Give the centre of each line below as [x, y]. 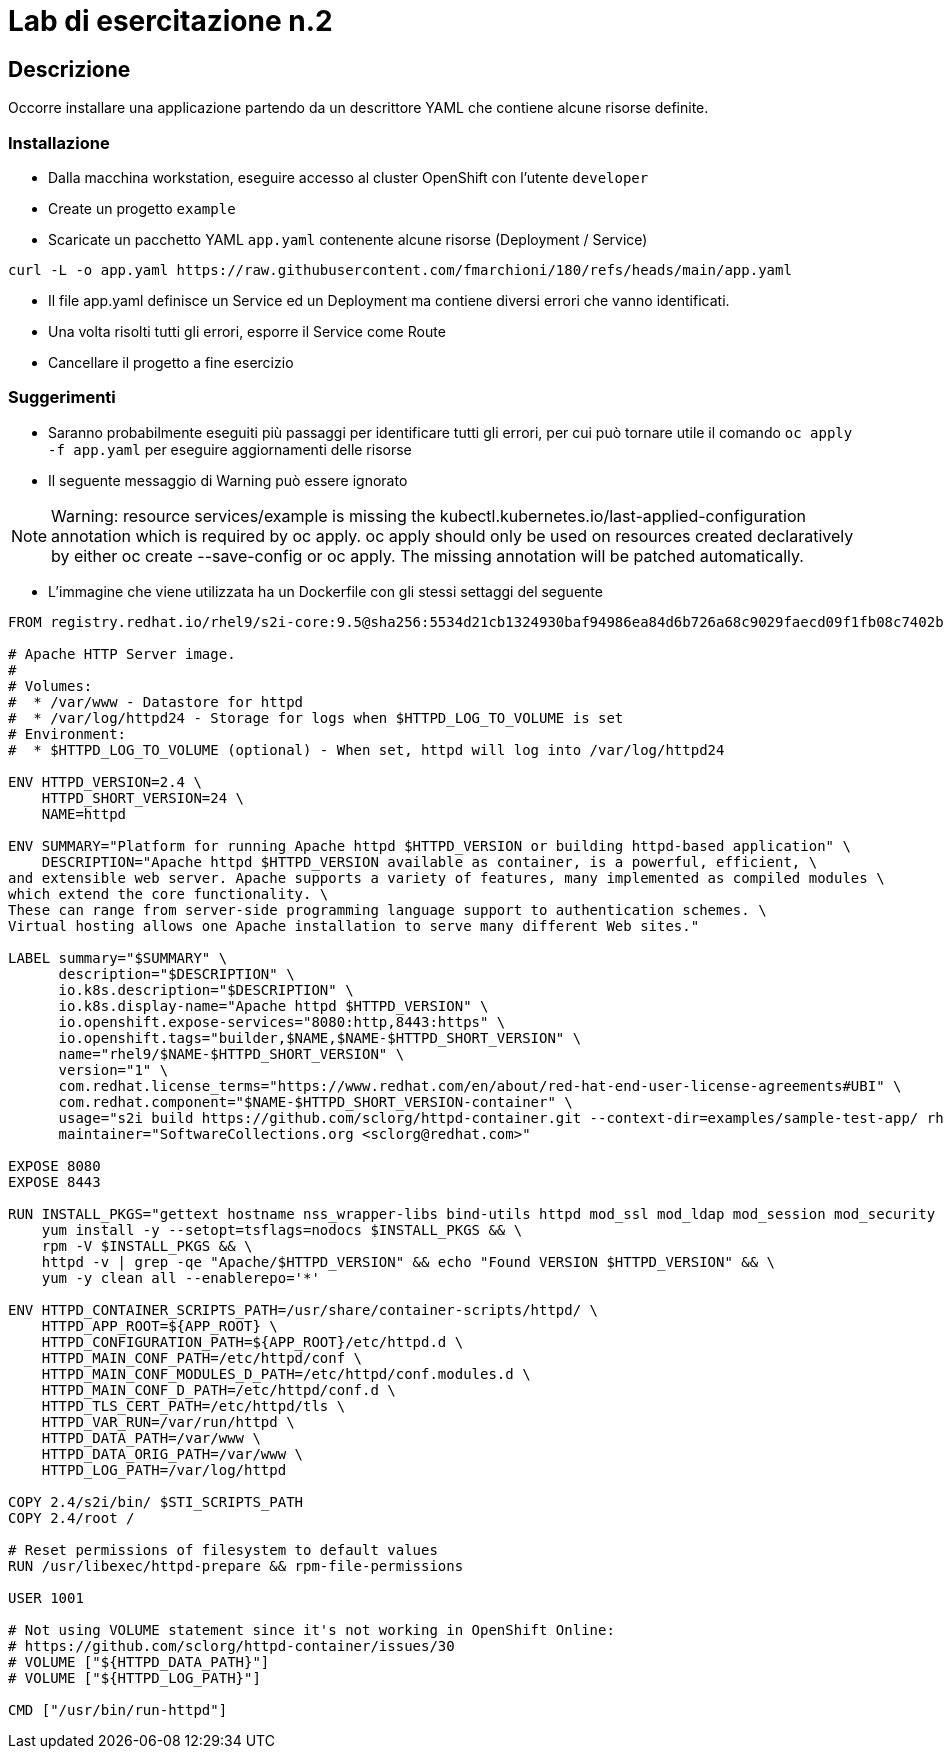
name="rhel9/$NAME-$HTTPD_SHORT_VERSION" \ [231, 1053]
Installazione [59, 142]
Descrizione [69, 69]
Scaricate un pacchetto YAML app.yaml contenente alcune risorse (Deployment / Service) [348, 239]
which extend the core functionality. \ [168, 893]
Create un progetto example [142, 208]
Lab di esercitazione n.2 [170, 21]
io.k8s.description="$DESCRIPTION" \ [206, 989]
